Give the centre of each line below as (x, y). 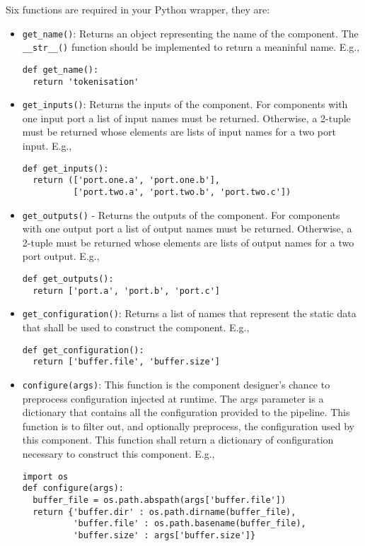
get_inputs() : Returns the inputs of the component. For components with (185, 104)
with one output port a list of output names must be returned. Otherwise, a (187, 229)
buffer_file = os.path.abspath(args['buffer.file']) (160, 500)
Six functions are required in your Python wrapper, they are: (138, 9)
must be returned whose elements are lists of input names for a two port (179, 132)
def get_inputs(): (65, 168)
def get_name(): (60, 70)
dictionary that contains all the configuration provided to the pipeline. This (186, 412)
